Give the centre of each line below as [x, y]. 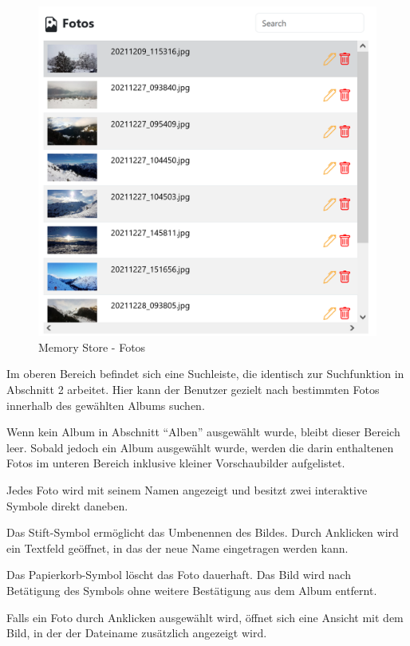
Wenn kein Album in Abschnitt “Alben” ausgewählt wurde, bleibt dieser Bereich [203, 432]
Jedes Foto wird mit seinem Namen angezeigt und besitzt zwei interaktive [187, 489]
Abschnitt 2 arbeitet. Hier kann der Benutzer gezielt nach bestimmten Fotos [193, 390]
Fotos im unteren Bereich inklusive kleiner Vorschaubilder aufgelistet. [176, 463]
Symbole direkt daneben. [67, 505]
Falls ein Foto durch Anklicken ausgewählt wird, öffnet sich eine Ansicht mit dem [205, 617]
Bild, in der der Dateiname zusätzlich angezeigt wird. [137, 633]
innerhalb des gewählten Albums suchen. [106, 405]
